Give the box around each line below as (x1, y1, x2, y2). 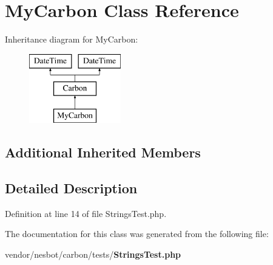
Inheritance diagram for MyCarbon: (5, 33, 138, 46)
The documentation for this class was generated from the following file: (5, 227, 269, 240)
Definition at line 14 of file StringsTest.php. (5, 207, 167, 219)
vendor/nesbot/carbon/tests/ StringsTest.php (5, 247, 181, 260)
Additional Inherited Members (5, 143, 201, 162)
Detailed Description (5, 178, 138, 197)
